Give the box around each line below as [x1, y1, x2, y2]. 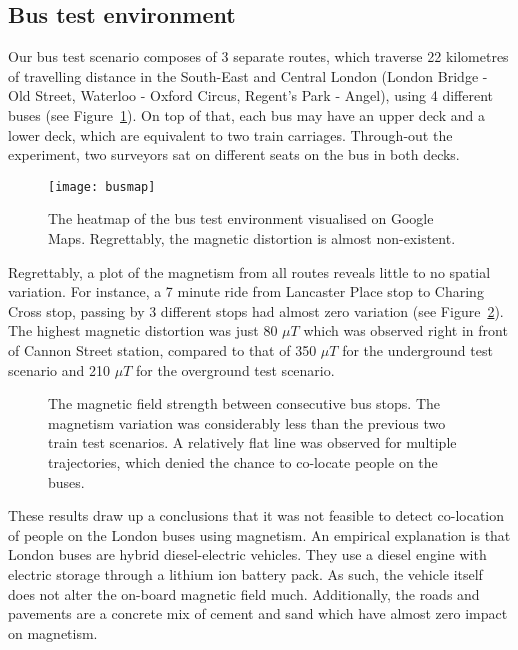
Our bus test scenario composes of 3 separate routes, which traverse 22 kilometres [8, 46, 509, 67]
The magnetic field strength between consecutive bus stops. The [48, 393, 440, 414]
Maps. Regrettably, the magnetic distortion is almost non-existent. [48, 228, 456, 249]
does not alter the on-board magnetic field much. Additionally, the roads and [8, 583, 480, 604]
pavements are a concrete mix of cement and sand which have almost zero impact [8, 603, 508, 624]
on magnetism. [8, 622, 98, 643]
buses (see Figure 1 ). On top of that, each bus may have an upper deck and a [8, 104, 485, 125]
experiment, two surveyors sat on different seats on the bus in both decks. [8, 144, 460, 165]
